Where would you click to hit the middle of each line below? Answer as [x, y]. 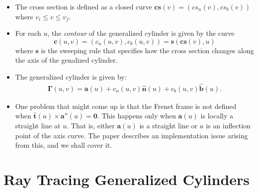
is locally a [217, 116]
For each [28, 33]
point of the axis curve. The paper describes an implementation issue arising [131, 135]
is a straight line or [168, 125]
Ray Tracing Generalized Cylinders [127, 179]
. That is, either [91, 125]
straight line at [38, 125]
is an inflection [228, 125]
